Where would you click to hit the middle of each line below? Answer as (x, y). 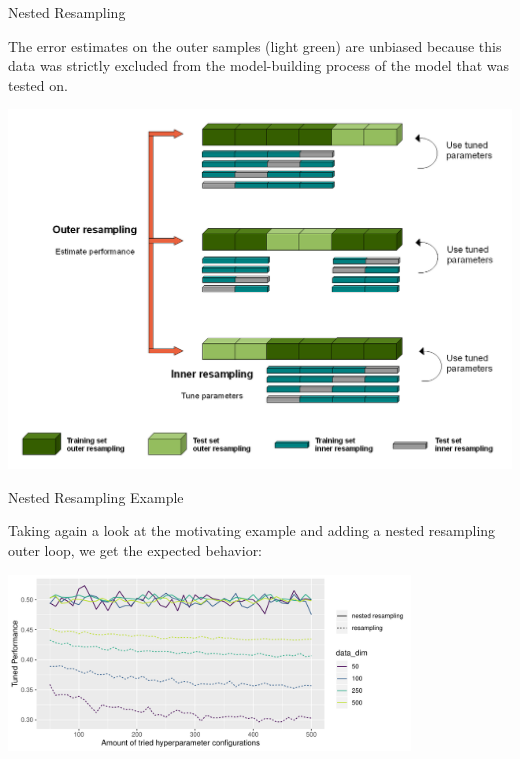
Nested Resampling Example (96, 496)
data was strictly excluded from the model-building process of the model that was (258, 65)
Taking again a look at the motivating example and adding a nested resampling (252, 530)
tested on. (38, 84)
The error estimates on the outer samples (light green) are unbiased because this (255, 45)
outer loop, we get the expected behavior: (135, 549)
